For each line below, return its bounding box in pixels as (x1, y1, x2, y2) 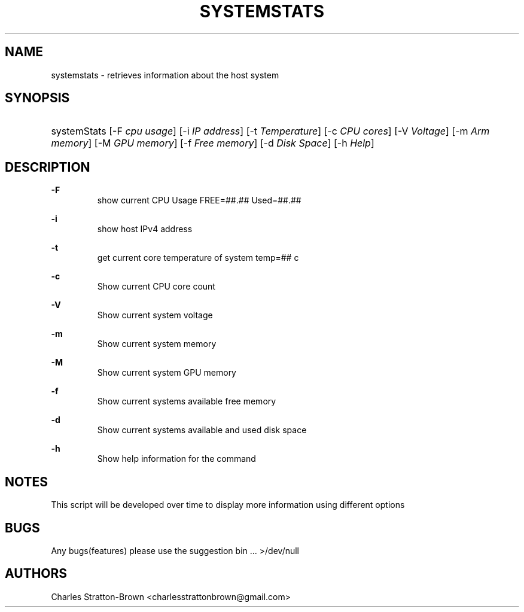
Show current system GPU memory (97, 367, 236, 378)
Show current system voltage (97, 310, 213, 321)
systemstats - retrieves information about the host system (51, 69, 279, 80)
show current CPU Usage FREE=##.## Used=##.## (97, 195, 301, 206)
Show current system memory (97, 339, 217, 349)
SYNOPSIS (5, 90, 70, 106)
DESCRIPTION (5, 159, 90, 175)
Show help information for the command (97, 453, 256, 464)
